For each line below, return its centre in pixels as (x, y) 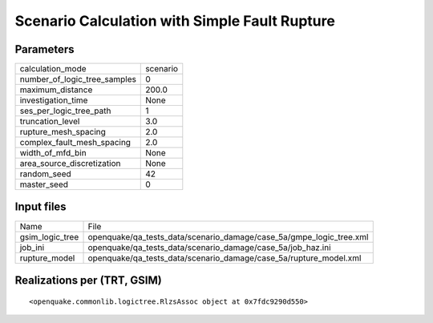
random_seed (45, 174)
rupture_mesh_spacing (63, 132)
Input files (41, 207)
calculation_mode (53, 69)
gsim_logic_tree (49, 236)
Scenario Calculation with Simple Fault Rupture (175, 21)
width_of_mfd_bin (53, 153)
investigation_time (54, 100)
